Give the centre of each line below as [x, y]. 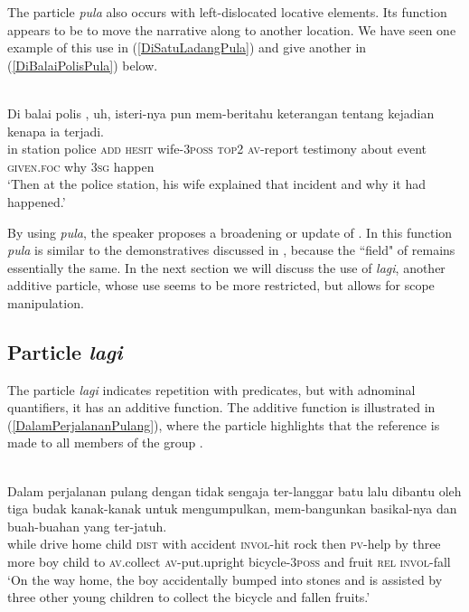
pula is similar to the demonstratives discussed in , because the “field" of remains [231, 250]
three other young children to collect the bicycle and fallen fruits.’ [189, 597]
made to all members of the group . [105, 443]
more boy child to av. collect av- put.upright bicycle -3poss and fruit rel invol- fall [229, 562]
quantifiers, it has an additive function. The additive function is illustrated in [221, 407]
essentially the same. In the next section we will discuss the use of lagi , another [226, 267]
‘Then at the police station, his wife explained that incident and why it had [216, 184]
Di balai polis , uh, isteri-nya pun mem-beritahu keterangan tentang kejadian [221, 113]
